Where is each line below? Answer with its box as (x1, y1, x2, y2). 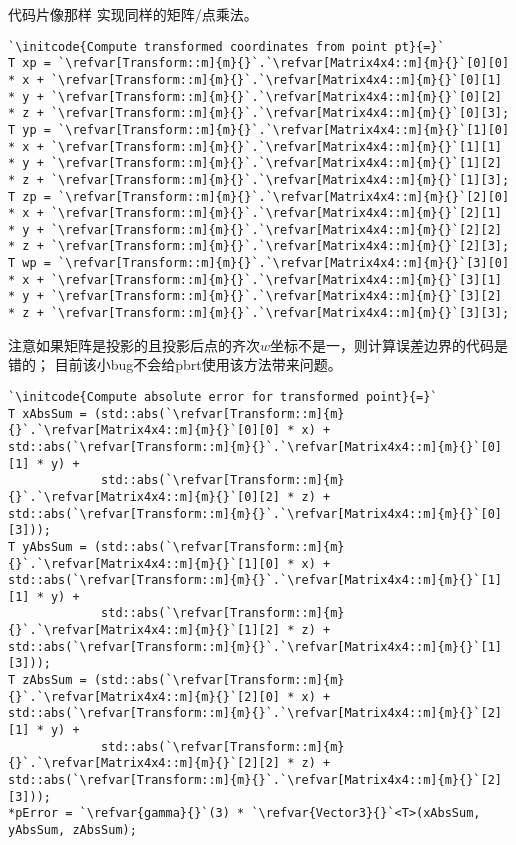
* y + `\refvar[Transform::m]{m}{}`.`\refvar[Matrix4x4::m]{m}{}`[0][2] (8, 89, 502, 104)
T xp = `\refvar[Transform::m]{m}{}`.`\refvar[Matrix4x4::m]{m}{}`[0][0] (8, 56, 510, 71)
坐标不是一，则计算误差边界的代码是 (270, 334, 509, 355)
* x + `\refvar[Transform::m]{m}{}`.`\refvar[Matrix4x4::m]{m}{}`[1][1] (8, 139, 502, 154)
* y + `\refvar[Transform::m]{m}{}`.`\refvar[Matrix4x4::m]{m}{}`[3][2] (8, 289, 502, 304)
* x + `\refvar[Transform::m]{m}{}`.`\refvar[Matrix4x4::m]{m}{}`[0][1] (8, 72, 502, 87)
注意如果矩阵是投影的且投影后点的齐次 (8, 334, 260, 355)
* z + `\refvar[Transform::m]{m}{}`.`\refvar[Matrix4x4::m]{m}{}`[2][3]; (8, 239, 510, 254)
